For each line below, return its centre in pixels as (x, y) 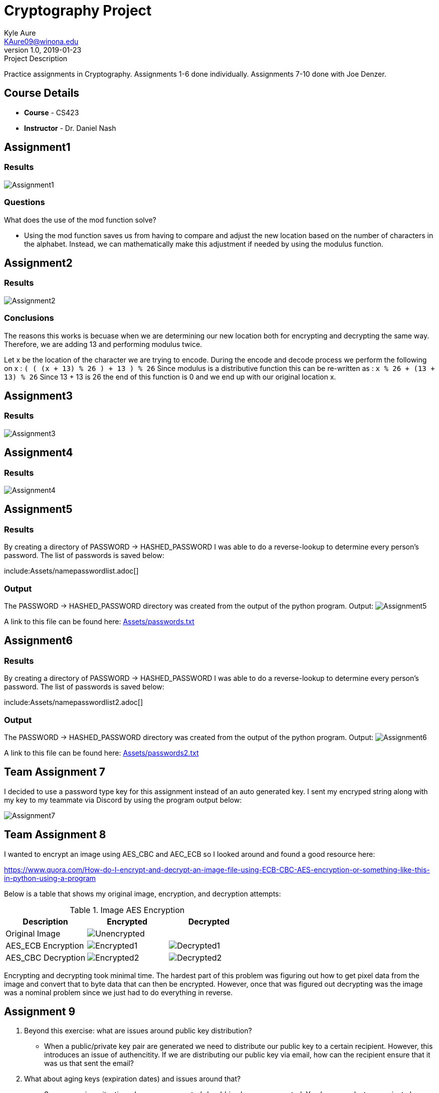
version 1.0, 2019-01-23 (43, 50)
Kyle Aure (20, 33)
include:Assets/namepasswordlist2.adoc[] (74, 702)
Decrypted (209, 921)
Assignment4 (39, 453)
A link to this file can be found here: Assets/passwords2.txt (101, 753)
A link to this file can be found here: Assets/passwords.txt (99, 621)
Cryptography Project (78, 11)
